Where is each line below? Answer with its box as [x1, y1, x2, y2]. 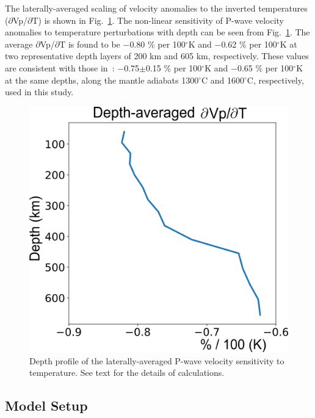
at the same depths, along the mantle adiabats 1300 [5, 73, 199, 86]
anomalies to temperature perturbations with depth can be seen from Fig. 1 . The [5, 26, 310, 38]
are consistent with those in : [5, 61, 115, 74]
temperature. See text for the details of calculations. [29, 366, 225, 379]
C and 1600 [201, 73, 244, 86]
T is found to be [59, 37, 120, 50]
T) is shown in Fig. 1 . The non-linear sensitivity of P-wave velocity [32, 13, 284, 26]
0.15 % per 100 [145, 61, 202, 74]
